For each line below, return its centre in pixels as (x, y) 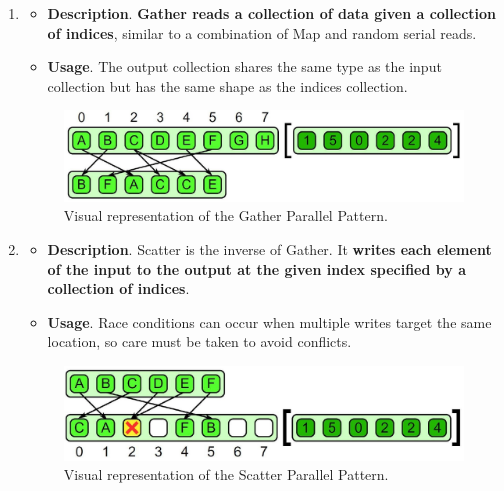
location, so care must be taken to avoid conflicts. (199, 341)
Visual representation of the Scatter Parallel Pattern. (226, 474)
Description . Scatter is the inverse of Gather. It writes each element (269, 249)
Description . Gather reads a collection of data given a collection (272, 13)
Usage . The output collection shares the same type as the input (244, 66)
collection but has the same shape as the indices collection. (227, 85)
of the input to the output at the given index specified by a (256, 268)
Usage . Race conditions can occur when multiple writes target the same (269, 321)
